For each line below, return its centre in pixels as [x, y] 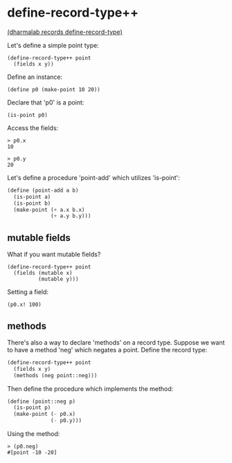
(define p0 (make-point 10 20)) [54, 89]
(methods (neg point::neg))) [55, 375]
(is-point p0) [28, 115]
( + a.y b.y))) [71, 216]
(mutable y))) [58, 279]
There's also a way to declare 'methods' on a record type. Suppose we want [116, 342]
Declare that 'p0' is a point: [46, 102]
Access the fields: [33, 128]
